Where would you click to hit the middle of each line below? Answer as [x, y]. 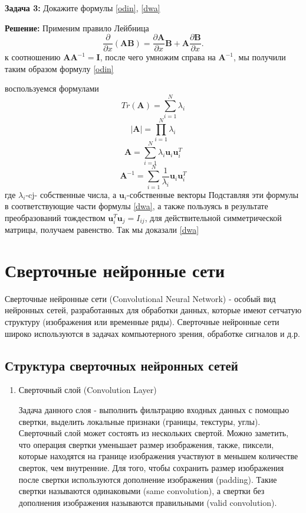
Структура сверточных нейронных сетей [121, 365]
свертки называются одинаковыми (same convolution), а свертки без [142, 491]
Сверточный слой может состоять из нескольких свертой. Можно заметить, [154, 433]
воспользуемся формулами [52, 88]
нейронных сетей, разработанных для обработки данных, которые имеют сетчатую [153, 310]
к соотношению [33, 57]
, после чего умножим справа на [158, 57]
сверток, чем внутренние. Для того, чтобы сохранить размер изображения [151, 468]
